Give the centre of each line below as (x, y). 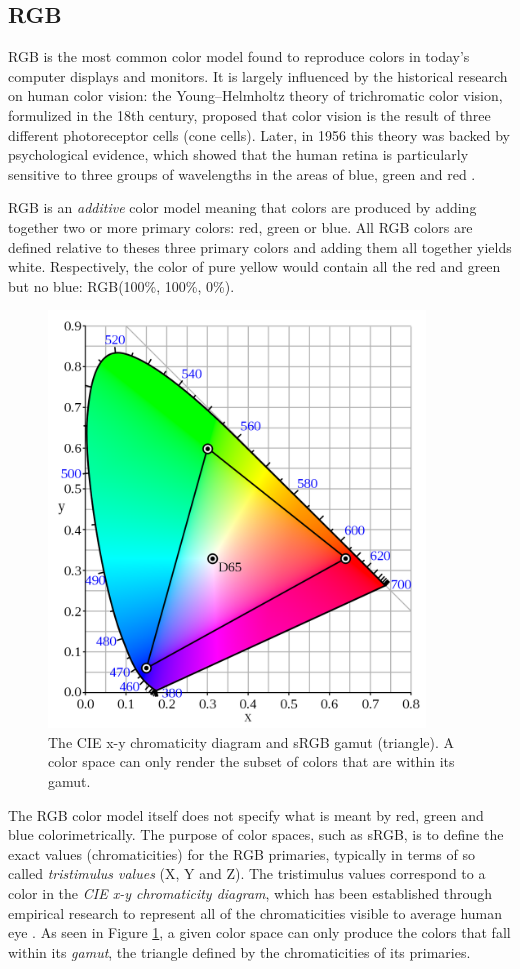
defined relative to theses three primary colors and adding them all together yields (260, 246)
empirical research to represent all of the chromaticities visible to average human (255, 912)
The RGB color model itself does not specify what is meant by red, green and (246, 814)
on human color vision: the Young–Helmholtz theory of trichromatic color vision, (255, 95)
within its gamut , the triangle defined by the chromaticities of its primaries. (239, 951)
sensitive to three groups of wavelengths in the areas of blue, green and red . (242, 173)
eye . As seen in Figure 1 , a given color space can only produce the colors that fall (259, 932)
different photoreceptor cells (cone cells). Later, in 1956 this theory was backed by (259, 134)
